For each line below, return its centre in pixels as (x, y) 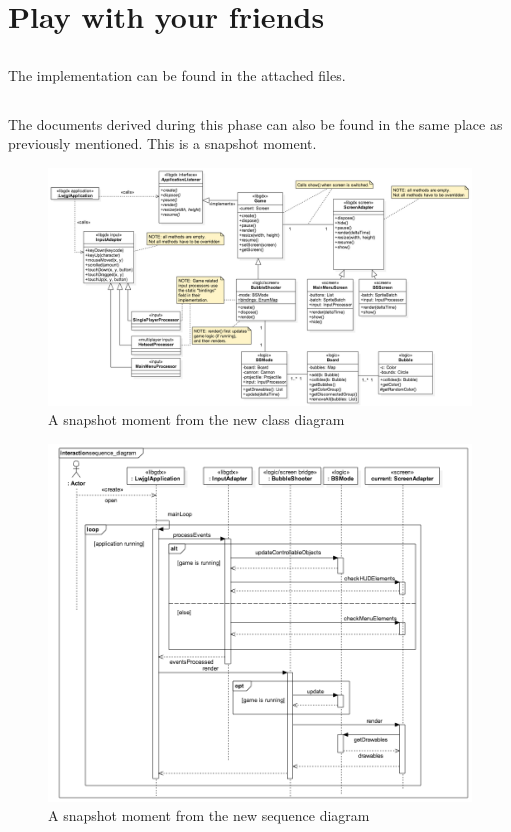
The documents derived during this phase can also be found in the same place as (255, 123)
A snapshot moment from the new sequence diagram (209, 815)
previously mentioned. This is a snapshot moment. (162, 143)
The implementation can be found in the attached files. (177, 74)
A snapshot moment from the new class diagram (196, 419)
